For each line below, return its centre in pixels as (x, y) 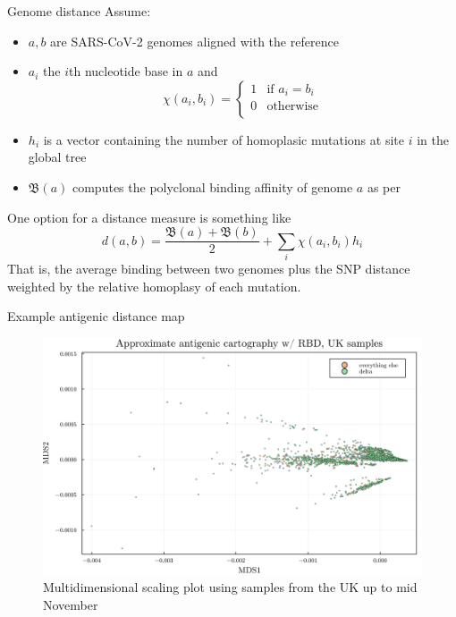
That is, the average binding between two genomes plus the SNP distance (209, 268)
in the (433, 139)
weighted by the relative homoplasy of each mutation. (154, 286)
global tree (57, 157)
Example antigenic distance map (96, 316)
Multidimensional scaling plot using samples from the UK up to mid (230, 587)
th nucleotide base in (126, 71)
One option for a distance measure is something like (149, 217)
